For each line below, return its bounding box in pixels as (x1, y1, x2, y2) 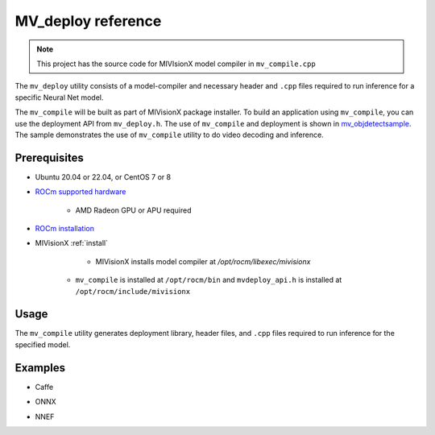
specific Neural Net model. (14, 93, 104, 102)
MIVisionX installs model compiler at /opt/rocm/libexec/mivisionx (95, 256, 311, 266)
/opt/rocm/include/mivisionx (75, 287, 191, 296)
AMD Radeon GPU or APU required (75, 205, 193, 215)
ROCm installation (35, 223, 94, 233)
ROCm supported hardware (35, 187, 126, 197)
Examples (14, 361, 66, 375)
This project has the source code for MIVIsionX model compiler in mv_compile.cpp (36, 59, 316, 68)
